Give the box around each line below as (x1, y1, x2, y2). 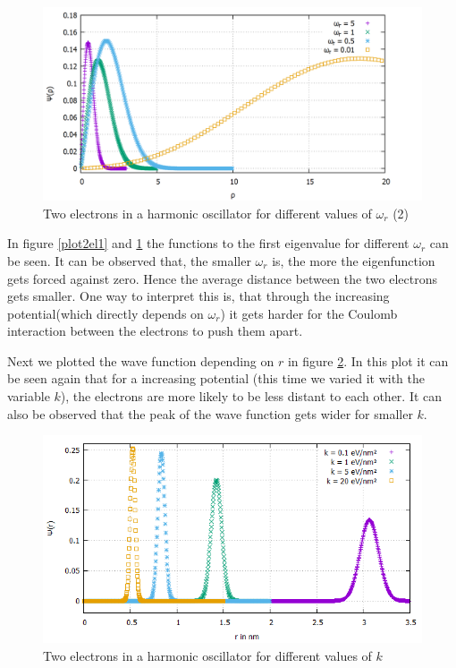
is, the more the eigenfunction (272, 251, 435, 270)
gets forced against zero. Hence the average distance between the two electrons (7, 269, 438, 287)
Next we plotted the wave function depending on (7, 351, 274, 370)
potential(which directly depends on (7, 304, 204, 322)
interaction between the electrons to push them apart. (7, 321, 303, 340)
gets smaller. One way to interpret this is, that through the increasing (7, 287, 390, 305)
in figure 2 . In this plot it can (287, 351, 449, 370)
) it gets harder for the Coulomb (220, 304, 398, 322)
